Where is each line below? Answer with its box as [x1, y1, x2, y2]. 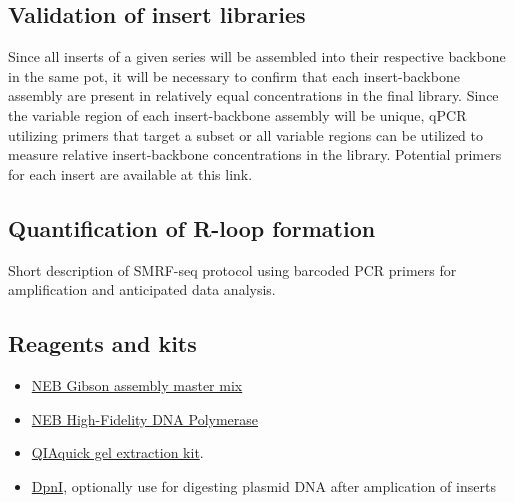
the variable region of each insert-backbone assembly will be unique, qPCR [8, 104, 467, 125]
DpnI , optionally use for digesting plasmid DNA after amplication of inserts [31, 475, 496, 496]
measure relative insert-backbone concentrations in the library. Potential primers [8, 144, 502, 165]
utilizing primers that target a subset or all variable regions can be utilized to [8, 124, 483, 145]
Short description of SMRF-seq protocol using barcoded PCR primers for [8, 259, 457, 280]
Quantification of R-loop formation [8, 212, 376, 243]
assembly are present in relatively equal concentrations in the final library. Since [8, 85, 499, 106]
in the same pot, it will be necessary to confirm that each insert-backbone [8, 65, 460, 86]
